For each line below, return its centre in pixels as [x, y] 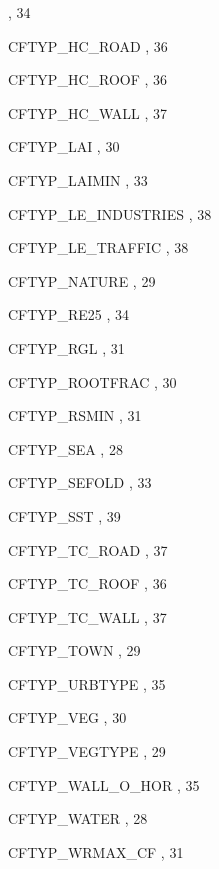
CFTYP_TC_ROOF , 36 [87, 583]
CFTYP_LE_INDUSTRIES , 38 [110, 213]
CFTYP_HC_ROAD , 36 [88, 45]
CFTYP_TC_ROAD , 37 [88, 549]
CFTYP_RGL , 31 [66, 347]
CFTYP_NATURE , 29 [82, 280]
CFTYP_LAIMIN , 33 [78, 179]
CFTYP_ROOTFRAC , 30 [92, 381]
